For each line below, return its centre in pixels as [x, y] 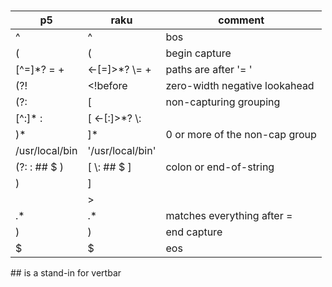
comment [241, 20]
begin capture [198, 53]
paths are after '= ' [209, 70]
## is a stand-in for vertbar [66, 273]
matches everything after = [229, 216]
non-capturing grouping [223, 102]
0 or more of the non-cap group [241, 135]
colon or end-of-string [220, 167]
